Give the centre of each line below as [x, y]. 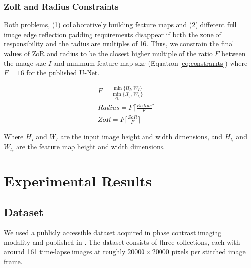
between [233, 53]
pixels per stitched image [208, 251]
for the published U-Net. [63, 72]
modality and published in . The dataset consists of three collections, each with [122, 242]
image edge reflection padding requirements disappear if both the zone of [113, 34]
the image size [25, 63]
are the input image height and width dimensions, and [142, 136]
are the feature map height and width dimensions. [91, 147]
